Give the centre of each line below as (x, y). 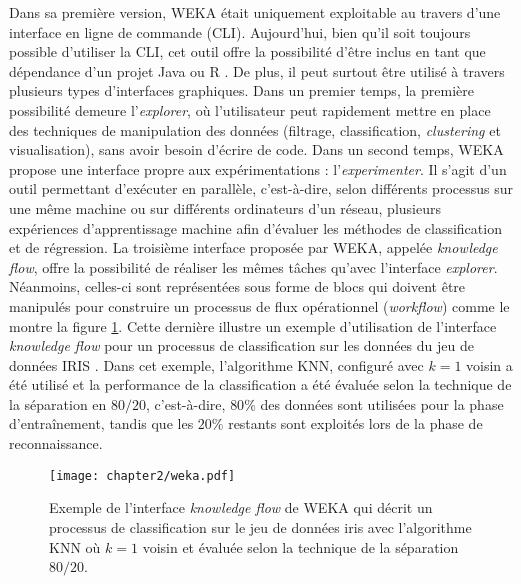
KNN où (75, 546)
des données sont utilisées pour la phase (382, 403)
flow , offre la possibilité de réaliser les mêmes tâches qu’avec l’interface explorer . (253, 266)
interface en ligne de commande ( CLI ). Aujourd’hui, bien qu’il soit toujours (240, 31)
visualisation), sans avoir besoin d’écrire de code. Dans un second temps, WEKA (256, 149)
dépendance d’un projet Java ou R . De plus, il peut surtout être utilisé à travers (257, 70)
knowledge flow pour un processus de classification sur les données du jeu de (241, 345)
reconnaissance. (56, 443)
